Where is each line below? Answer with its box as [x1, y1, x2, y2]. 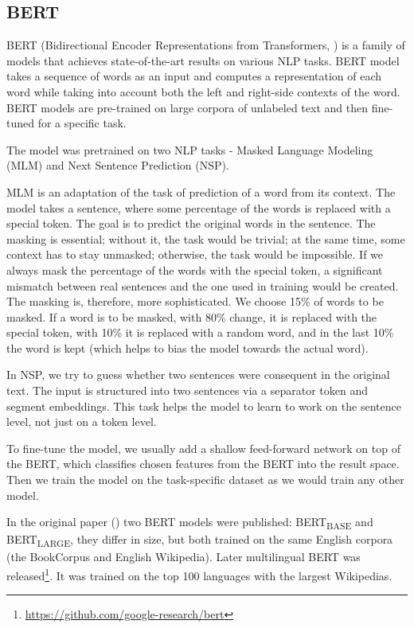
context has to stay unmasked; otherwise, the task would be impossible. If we [6, 246, 384, 263]
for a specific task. [37, 115, 127, 131]
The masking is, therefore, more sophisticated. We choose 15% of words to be [6, 293, 384, 310]
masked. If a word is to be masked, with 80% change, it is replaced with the [6, 308, 377, 325]
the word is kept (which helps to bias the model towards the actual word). [6, 339, 369, 356]
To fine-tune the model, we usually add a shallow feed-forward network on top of [6, 439, 400, 456]
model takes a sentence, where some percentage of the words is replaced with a [6, 199, 391, 216]
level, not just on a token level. [6, 413, 157, 430]
